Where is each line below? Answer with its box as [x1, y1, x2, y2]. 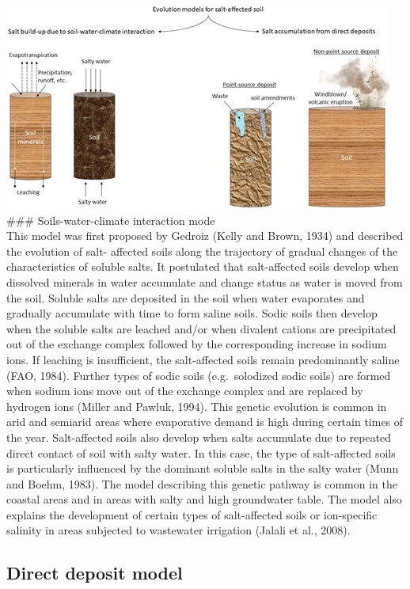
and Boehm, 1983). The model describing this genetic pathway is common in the [6, 475, 397, 492]
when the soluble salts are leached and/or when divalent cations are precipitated [6, 320, 397, 336]
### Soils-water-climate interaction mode [6, 211, 215, 228]
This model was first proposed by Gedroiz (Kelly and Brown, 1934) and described [6, 227, 404, 244]
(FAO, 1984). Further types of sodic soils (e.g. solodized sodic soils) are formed [6, 367, 391, 383]
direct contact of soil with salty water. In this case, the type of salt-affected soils [6, 444, 396, 461]
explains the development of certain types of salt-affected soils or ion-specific [6, 506, 378, 522]
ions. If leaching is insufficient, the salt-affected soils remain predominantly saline [6, 351, 400, 367]
